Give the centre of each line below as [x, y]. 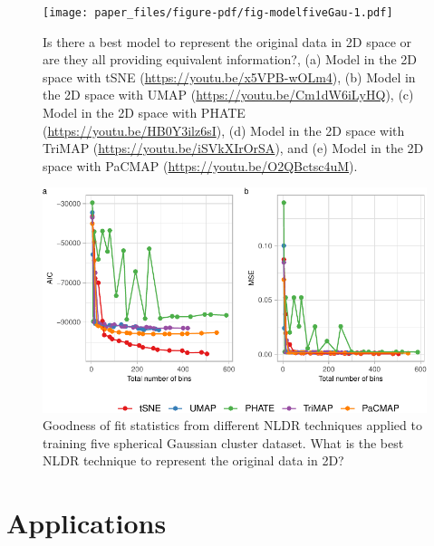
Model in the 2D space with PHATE [144, 113]
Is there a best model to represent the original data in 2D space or [227, 41]
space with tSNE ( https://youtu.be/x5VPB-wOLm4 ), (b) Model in [229, 77]
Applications [87, 523]
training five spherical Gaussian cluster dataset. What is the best [223, 442]
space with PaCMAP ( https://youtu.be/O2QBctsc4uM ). [200, 165]
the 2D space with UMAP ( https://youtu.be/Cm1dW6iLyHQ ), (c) [228, 95]
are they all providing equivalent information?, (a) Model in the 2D [230, 59]
